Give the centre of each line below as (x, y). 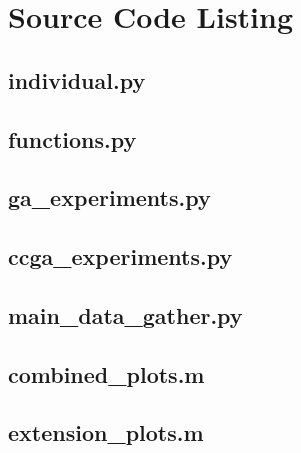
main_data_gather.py (125, 314)
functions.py (72, 138)
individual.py (77, 79)
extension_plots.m (106, 432)
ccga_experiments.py (120, 256)
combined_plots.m (106, 373)
